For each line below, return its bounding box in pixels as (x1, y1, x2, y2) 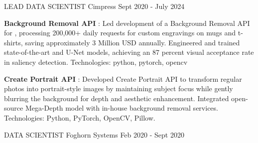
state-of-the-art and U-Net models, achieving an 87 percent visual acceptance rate (4, 47, 254, 57)
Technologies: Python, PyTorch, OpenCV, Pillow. (4, 112, 155, 123)
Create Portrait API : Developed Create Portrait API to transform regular (4, 73, 242, 84)
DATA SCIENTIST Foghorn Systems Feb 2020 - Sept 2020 (4, 129, 184, 140)
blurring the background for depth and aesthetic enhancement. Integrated (4, 93, 229, 103)
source (4, 103, 23, 113)
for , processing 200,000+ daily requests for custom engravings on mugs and (4, 27, 236, 38)
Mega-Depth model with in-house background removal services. (25, 103, 218, 113)
